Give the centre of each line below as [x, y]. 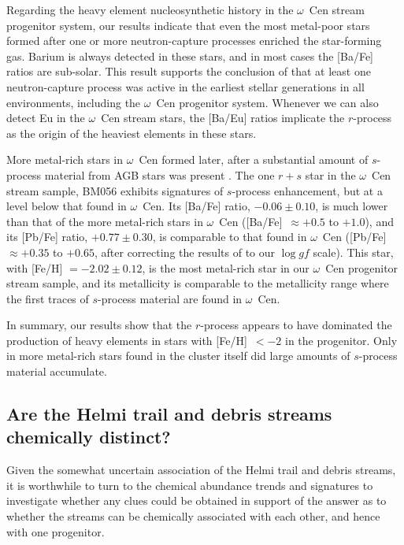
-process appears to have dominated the [296, 325]
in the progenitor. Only [341, 340]
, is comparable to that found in [230, 237]
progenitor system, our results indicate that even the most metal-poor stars [188, 25]
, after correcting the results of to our [185, 252]
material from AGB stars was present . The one [159, 174]
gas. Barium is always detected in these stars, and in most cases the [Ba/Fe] [190, 56]
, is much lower [352, 206]
